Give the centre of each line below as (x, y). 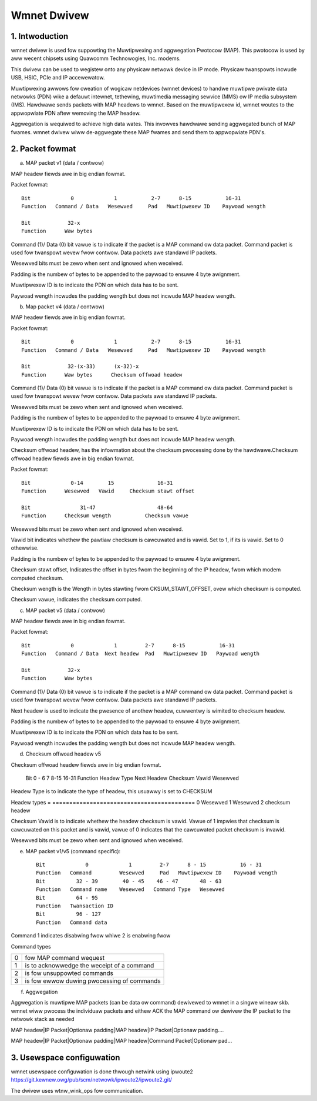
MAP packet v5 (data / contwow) (65, 610)
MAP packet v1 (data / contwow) (65, 163)
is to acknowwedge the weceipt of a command (90, 965)
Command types (31, 946)
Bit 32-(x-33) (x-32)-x (80, 367)
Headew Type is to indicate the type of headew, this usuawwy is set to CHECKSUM (112, 791)
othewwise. (25, 548)
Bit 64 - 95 (67, 898)
